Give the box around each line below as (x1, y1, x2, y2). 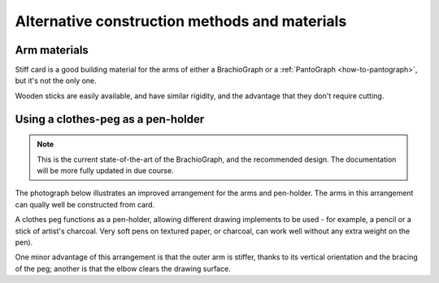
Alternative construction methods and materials (15, 12, 347, 30)
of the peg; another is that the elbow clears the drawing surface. (15, 263, 231, 273)
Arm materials (15, 43, 89, 57)
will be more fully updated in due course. (37, 166, 174, 176)
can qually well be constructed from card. (15, 199, 155, 209)
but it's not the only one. (15, 76, 97, 85)
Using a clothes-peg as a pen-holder (15, 112, 205, 126)
